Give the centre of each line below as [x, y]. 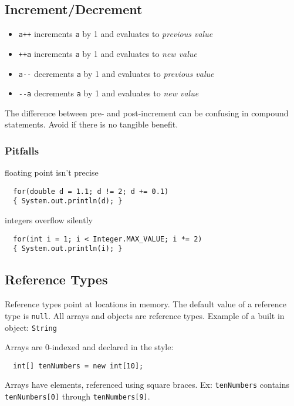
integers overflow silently [49, 220]
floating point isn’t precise [52, 172]
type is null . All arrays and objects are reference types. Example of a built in [145, 315]
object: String [31, 327]
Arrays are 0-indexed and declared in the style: [89, 347]
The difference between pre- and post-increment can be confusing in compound [147, 113]
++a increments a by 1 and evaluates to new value [108, 53]
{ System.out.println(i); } [68, 249]
